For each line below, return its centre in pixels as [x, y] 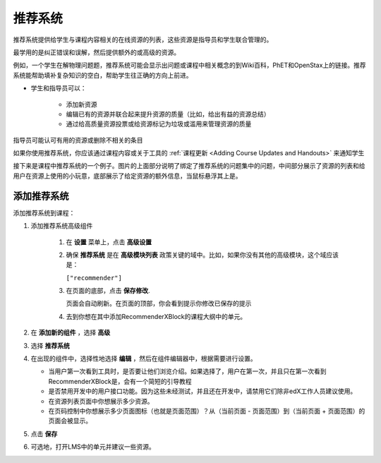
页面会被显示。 [70, 421]
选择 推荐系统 [50, 345]
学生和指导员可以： [59, 88]
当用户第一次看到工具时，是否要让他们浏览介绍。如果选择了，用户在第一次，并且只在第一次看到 [187, 371]
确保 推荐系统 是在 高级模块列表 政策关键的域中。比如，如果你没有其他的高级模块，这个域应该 [202, 255]
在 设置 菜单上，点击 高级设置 [109, 242]
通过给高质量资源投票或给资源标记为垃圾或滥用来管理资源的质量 [159, 124]
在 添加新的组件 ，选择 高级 [71, 332]
